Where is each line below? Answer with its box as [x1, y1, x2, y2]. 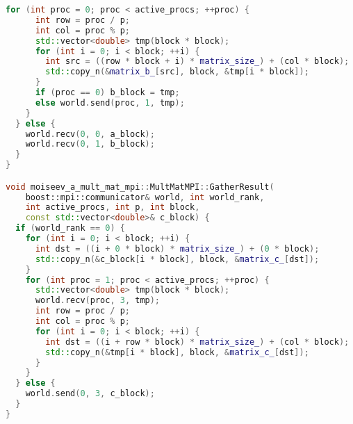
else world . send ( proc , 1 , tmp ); [35, 97, 185, 108]
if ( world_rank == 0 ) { [15, 223, 125, 234]
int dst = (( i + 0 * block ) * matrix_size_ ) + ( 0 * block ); [35, 243, 320, 254]
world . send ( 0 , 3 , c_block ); [25, 389, 155, 399]
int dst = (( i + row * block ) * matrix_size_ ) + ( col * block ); [45, 336, 350, 347]
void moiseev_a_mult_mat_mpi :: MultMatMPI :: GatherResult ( [6, 181, 274, 192]
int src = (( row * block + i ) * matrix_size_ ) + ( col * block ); [45, 56, 350, 67]
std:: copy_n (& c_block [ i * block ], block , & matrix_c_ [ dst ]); [35, 254, 320, 264]
